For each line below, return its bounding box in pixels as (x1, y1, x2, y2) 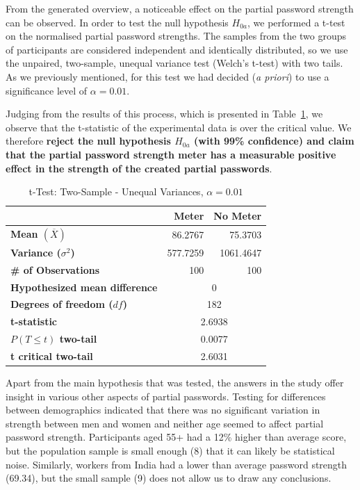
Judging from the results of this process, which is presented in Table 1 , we (6, 106, 323, 121)
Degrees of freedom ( (10, 297, 113, 311)
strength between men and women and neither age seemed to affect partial (6, 416, 324, 430)
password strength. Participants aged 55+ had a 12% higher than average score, (6, 430, 347, 444)
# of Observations (10, 262, 100, 277)
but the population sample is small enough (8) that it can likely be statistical (6, 443, 335, 457)
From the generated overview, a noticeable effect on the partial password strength (6, 1, 354, 15)
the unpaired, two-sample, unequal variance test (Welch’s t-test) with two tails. (6, 56, 343, 70)
